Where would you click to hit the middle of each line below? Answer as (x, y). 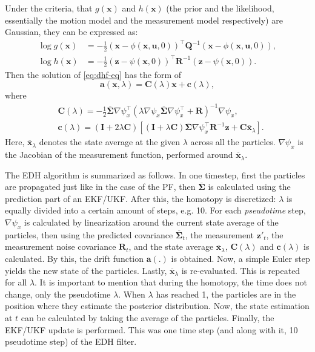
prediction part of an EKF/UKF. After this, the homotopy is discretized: (141, 198)
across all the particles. (233, 142)
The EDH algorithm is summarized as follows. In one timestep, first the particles (155, 174)
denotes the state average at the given (109, 142)
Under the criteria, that (49, 8)
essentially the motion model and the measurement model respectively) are (144, 20)
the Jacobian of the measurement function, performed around (119, 155)
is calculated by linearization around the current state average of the (151, 222)
